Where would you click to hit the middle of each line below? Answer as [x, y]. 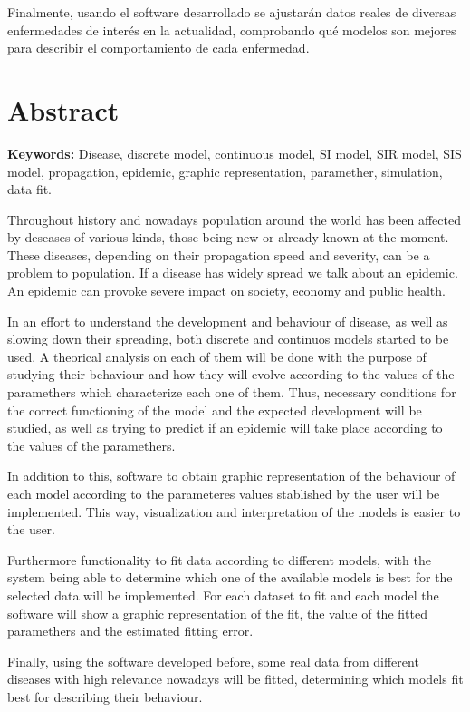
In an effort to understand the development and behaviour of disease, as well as [228, 321]
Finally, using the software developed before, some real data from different [213, 661]
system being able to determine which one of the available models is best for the [230, 577]
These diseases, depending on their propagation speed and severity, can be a [219, 254]
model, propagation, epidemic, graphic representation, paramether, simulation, [225, 171]
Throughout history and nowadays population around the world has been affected [234, 219]
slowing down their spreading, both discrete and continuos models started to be [228, 339]
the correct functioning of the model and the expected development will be [215, 410]
